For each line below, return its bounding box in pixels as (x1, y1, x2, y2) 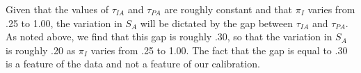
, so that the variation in (227, 29, 332, 44)
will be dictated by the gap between (140, 15, 294, 30)
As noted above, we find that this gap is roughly (6, 29, 212, 44)
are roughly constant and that (164, 2, 293, 16)
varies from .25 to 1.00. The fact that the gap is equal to (90, 42, 332, 57)
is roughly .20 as (6, 42, 76, 57)
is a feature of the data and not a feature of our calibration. (6, 56, 260, 71)
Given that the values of (6, 2, 109, 16)
